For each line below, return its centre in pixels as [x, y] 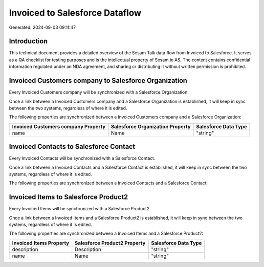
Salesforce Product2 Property [110, 243]
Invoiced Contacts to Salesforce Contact [72, 147]
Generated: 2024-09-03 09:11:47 [42, 27]
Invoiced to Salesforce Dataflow [75, 13]
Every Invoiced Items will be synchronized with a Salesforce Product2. [80, 209]
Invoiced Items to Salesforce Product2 [68, 197]
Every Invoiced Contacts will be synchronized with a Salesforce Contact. [82, 158]
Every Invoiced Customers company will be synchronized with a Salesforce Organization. [99, 92]
